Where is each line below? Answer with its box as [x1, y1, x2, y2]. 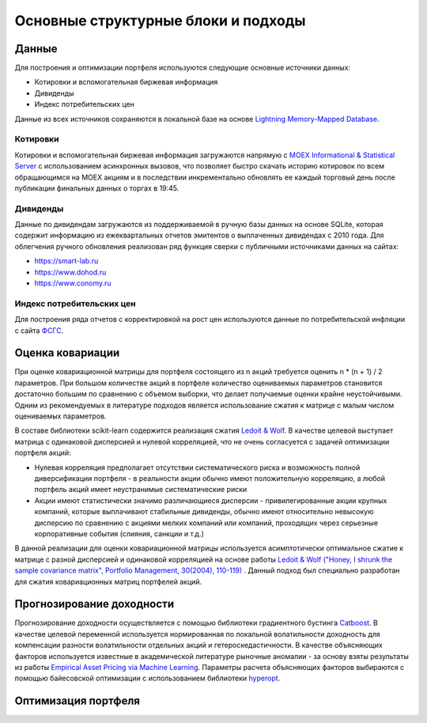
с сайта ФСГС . [14, 325, 64, 335]
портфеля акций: [14, 448, 71, 458]
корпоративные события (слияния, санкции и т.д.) [34, 528, 205, 538]
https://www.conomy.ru [34, 278, 111, 288]
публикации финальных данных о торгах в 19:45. [14, 183, 179, 193]
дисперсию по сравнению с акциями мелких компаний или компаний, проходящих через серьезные [34, 518, 379, 528]
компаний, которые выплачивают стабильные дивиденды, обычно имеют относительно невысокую [34, 507, 374, 517]
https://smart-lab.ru [34, 256, 99, 266]
